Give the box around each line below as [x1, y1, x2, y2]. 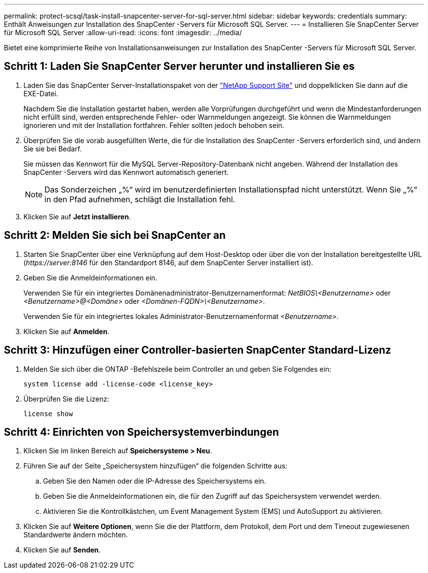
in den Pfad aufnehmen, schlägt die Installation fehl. [44, 194, 235, 204]
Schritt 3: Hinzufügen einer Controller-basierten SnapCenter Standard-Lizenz [4, 344, 391, 357]
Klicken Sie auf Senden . [23, 546, 101, 554]
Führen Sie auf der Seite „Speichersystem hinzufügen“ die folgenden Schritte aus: [23, 462, 287, 470]
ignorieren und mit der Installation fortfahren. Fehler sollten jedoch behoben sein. [23, 121, 284, 129]
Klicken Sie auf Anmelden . [23, 327, 109, 336]
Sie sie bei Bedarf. [23, 144, 82, 153]
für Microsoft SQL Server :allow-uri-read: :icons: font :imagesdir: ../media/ [4, 28, 242, 37]
